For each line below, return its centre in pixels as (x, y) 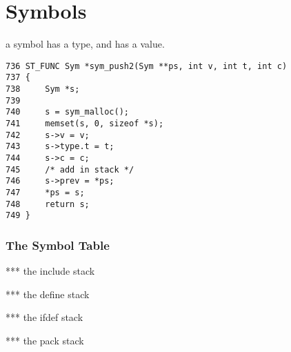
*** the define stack (48, 294)
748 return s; (48, 204)
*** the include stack (50, 271)
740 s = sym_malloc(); (67, 112)
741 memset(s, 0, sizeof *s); (85, 124)
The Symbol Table (58, 245)
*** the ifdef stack (44, 317)
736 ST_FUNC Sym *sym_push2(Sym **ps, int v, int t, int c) (147, 66)
